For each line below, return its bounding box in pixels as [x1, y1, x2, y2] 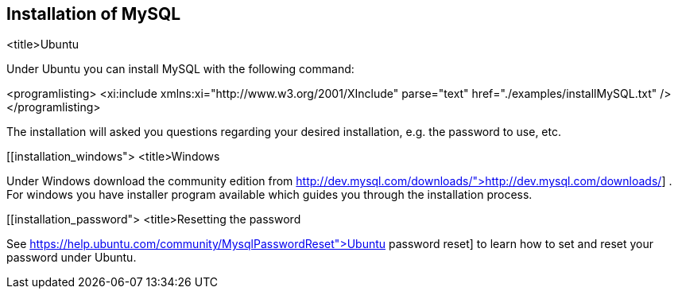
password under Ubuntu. [6, 250, 137, 265]
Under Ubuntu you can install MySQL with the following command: [6, 62, 354, 76]
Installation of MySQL [6, 4, 181, 24]
